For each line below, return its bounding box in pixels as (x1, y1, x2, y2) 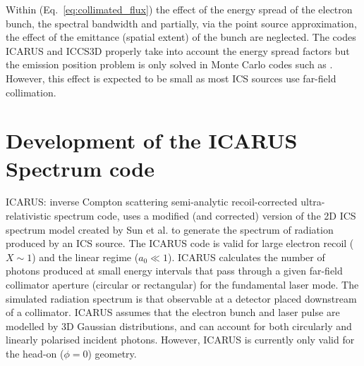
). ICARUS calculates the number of (167, 249, 325, 264)
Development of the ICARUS (6, 126, 298, 155)
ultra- (301, 194, 325, 209)
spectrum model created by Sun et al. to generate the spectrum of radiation (6, 222, 334, 236)
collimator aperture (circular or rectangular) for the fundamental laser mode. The (6, 277, 359, 292)
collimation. (6, 84, 56, 99)
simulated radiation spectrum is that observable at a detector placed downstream (6, 291, 357, 305)
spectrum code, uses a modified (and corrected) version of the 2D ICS (54, 208, 356, 223)
